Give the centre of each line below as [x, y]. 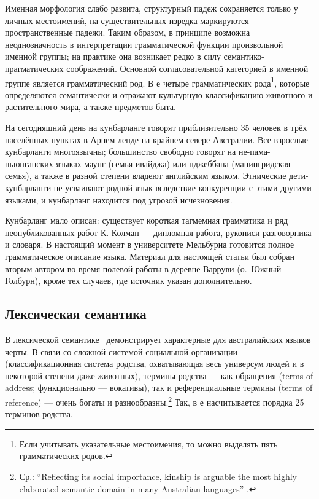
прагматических [34, 68]
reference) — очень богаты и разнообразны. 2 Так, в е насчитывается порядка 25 [155, 401]
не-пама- [254, 151]
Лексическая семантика [76, 314]
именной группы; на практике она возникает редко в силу [113, 56]
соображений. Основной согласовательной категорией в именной [187, 68]
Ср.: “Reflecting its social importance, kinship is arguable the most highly [158, 476]
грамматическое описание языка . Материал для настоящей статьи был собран [150, 256]
